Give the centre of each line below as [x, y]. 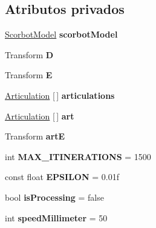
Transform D [29, 54]
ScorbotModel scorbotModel [61, 34]
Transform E [29, 75]
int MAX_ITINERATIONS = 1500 [78, 156]
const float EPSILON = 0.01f [62, 177]
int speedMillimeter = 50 [56, 217]
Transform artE [35, 136]
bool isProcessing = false [54, 197]
